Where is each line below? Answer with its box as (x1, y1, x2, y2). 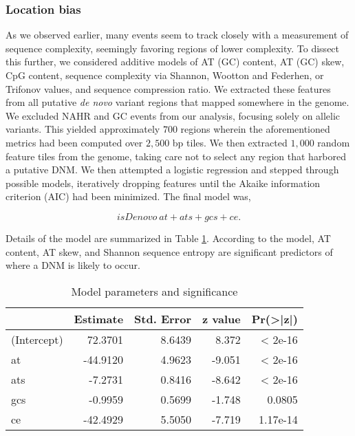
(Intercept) (11, 331, 63, 347)
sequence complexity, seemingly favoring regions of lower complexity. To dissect (6, 41, 340, 55)
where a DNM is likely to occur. (6, 258, 140, 272)
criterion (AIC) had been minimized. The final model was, (6, 189, 251, 204)
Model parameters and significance (71, 283, 238, 299)
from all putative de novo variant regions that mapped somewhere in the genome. (6, 95, 349, 109)
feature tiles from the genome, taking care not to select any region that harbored (6, 149, 347, 163)
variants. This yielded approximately (6, 122, 160, 136)
